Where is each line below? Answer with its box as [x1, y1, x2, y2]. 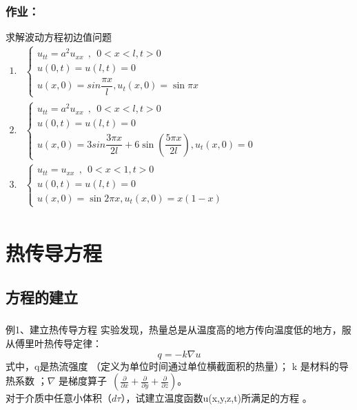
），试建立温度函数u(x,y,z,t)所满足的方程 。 [121, 391, 312, 405]
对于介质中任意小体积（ [6, 391, 112, 405]
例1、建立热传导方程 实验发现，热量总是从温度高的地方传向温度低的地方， [6, 322, 342, 337]
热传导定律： [43, 335, 102, 350]
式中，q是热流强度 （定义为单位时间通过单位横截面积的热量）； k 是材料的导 [6, 358, 349, 373]
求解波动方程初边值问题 [6, 30, 112, 44]
